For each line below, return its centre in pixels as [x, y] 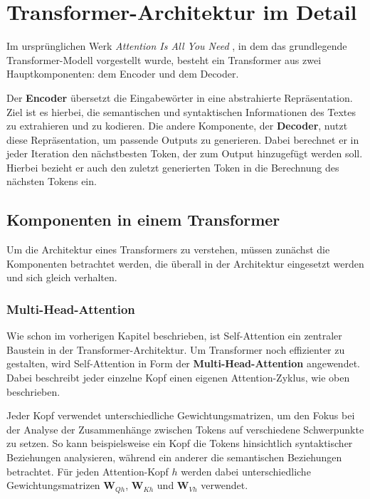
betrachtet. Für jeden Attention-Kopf [88, 471]
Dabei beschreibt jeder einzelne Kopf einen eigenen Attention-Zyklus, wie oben [178, 378]
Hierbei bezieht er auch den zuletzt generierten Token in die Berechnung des [173, 167]
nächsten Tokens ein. [52, 181]
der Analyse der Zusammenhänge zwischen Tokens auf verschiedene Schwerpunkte [185, 429]
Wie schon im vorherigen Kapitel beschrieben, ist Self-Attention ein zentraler [174, 336]
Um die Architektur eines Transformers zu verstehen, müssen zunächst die [168, 249]
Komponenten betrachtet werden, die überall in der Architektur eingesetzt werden [185, 263]
